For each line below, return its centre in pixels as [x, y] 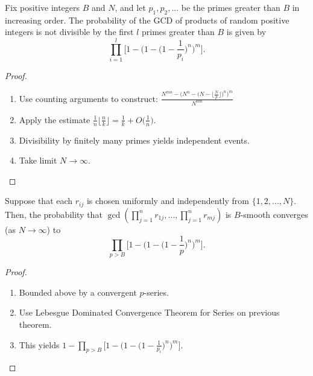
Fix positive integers [43, 7]
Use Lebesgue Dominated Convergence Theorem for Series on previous [149, 312]
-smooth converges [274, 214]
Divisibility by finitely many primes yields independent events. [134, 140]
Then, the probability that [54, 214]
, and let [130, 7]
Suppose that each [39, 201]
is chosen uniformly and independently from [168, 201]
